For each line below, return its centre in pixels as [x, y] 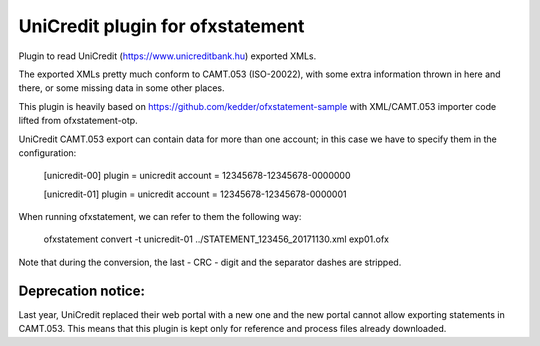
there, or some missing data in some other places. [121, 88]
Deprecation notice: [81, 290]
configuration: [47, 152]
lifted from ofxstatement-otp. [78, 121]
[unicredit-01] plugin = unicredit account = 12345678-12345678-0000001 [195, 194]
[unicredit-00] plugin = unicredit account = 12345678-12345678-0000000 [197, 176]
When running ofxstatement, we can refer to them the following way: [160, 217]
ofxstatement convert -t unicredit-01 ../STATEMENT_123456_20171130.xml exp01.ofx [216, 239]
